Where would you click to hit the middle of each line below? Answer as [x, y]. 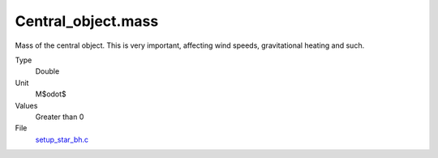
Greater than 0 [60, 117]
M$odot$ [51, 94]
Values [26, 105]
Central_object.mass [87, 21]
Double [47, 71]
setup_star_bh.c [62, 139]
